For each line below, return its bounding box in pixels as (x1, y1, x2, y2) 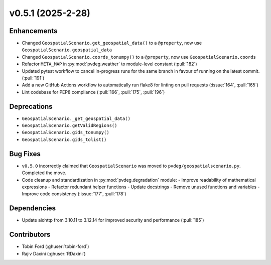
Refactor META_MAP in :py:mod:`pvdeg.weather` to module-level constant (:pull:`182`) (22, 61, 198, 67)
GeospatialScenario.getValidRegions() (22, 123, 117, 128)
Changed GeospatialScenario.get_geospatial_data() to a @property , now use (22, 40, 202, 46)
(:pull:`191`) (22, 75, 45, 81)
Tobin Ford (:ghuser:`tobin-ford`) (22, 243, 89, 249)
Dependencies (9, 204, 56, 213)
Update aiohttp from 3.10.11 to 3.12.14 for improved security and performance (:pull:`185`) (22, 217, 204, 223)
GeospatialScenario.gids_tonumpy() (22, 129, 110, 136)
